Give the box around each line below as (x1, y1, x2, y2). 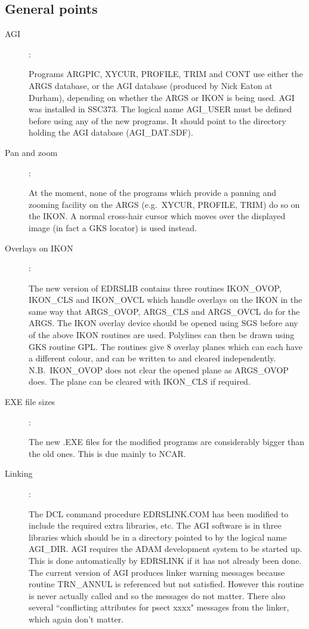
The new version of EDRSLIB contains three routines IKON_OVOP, (29, 281, 282, 294)
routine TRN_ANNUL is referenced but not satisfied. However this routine (29, 578, 304, 590)
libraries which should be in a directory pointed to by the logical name (29, 530, 287, 543)
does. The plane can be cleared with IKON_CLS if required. (29, 375, 251, 388)
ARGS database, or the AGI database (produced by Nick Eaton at (29, 79, 273, 91)
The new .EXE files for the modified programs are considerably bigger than (29, 435, 305, 448)
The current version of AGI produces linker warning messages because (29, 566, 285, 578)
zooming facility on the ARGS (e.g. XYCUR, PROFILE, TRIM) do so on (29, 198, 300, 210)
